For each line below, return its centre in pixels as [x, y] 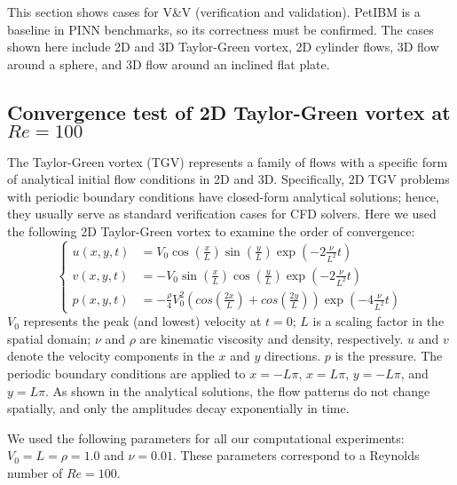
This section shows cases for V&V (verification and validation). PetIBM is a [214, 12]
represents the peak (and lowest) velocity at [142, 321]
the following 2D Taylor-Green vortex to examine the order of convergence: [211, 231]
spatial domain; [49, 338]
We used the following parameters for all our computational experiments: [206, 437]
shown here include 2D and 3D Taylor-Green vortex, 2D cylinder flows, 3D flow [223, 47]
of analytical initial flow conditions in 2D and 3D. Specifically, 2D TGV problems [228, 179]
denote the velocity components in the [111, 356]
